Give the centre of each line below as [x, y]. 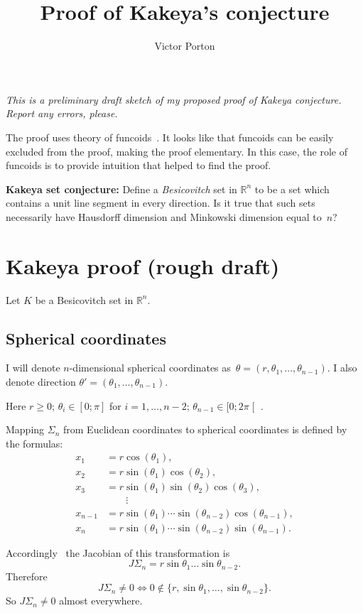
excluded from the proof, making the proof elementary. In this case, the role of [177, 151]
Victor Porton [185, 46]
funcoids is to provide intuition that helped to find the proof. [139, 165]
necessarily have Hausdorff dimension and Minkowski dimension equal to [164, 216]
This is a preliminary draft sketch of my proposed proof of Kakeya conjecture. [174, 99]
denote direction [41, 381]
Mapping [25, 429]
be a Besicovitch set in [84, 299]
